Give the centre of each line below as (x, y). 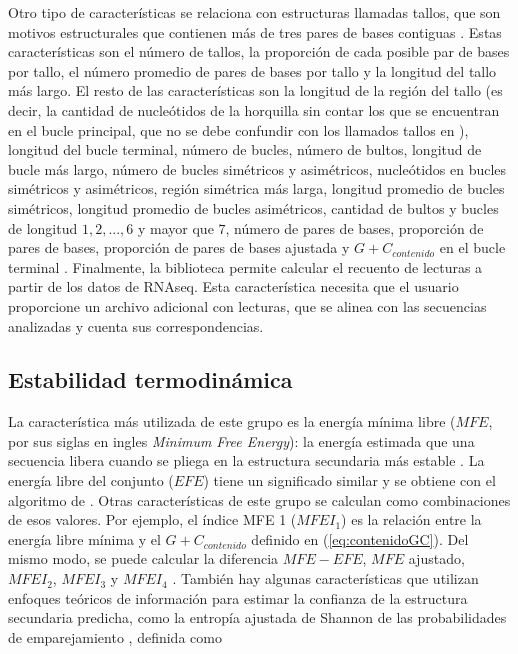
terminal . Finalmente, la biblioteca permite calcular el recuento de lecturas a (245, 266)
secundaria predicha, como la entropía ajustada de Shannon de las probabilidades (257, 617)
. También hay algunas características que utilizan (325, 578)
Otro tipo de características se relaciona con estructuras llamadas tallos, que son (254, 12)
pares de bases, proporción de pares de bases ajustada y (179, 247)
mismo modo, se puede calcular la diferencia (143, 558)
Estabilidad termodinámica (150, 379)
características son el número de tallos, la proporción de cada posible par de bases (259, 51)
